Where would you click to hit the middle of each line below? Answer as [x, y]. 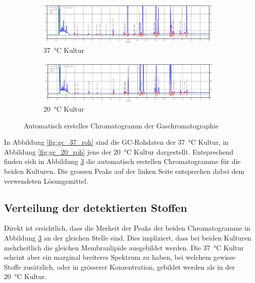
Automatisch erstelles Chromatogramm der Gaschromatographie [121, 125]
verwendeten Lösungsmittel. [46, 181]
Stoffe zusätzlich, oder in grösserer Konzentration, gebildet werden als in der [120, 266]
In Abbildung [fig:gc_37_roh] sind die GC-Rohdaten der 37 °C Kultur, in [116, 142]
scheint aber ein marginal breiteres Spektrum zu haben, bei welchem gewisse [120, 257]
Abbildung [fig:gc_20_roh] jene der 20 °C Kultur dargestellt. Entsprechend [119, 151]
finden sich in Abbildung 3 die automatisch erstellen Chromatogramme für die [122, 161]
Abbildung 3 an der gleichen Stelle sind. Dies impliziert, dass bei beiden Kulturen [128, 237]
